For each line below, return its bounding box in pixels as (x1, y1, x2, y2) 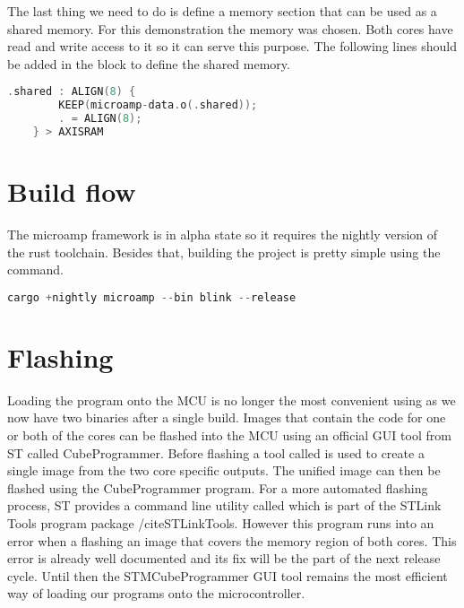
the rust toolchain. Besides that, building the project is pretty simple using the (7, 242, 441, 261)
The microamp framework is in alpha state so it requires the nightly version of (7, 225, 438, 243)
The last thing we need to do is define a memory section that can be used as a (7, 2, 437, 20)
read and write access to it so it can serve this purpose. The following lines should (7, 37, 458, 56)
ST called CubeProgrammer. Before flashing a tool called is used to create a (7, 443, 425, 462)
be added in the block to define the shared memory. (7, 54, 290, 73)
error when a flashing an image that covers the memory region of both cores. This (7, 531, 457, 550)
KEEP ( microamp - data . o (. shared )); (58, 99, 258, 112)
